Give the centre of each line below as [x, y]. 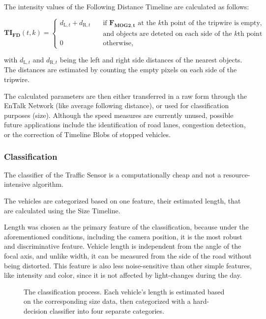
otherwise [117, 43]
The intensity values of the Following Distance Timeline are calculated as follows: [127, 6]
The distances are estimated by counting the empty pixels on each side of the [120, 70]
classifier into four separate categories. [107, 310]
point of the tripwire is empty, [216, 23]
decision [36, 310]
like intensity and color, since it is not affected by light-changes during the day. [123, 275]
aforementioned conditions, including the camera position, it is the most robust [123, 236]
